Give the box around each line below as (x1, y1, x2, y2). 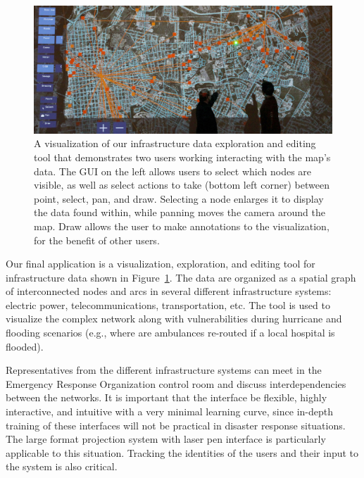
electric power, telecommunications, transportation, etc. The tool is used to (6, 297, 330, 312)
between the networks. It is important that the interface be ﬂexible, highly (6, 390, 327, 405)
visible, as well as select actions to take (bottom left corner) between (34, 177, 330, 192)
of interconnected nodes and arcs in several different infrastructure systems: (6, 284, 332, 298)
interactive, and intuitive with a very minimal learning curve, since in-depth (6, 404, 333, 419)
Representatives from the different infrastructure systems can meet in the (6, 363, 322, 377)
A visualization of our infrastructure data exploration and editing (34, 136, 316, 151)
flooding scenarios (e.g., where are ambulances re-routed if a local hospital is (6, 325, 335, 340)
